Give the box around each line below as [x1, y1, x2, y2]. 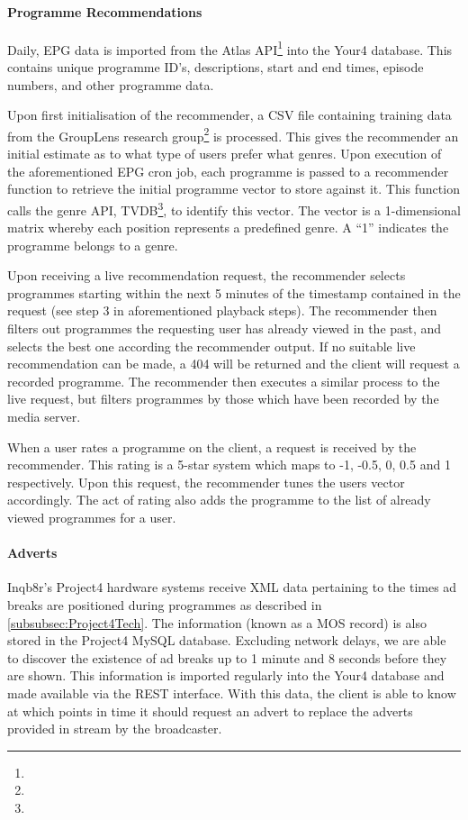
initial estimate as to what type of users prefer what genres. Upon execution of [7, 144, 442, 163]
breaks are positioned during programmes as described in [7, 596, 322, 614]
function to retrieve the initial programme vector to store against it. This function [7, 179, 460, 198]
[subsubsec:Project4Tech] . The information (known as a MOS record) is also [7, 613, 427, 632]
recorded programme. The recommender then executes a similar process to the [7, 371, 440, 390]
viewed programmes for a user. [7, 508, 176, 527]
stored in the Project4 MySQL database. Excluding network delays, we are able [7, 631, 446, 650]
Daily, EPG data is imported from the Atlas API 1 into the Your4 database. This [7, 37, 453, 59]
